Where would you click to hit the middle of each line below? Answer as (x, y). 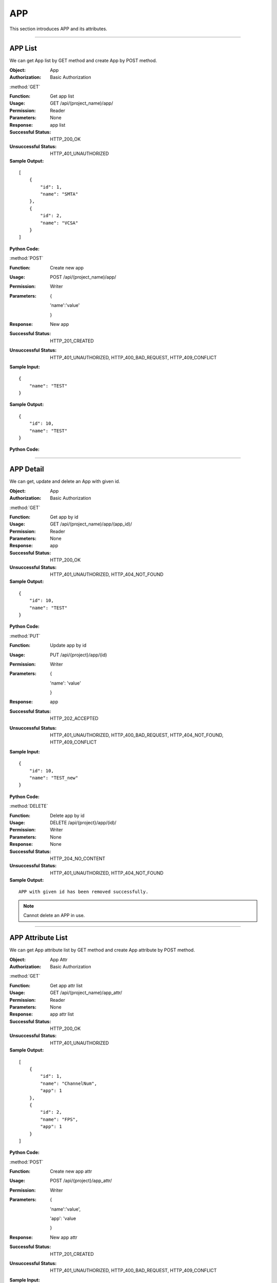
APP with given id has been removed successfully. (84, 892)
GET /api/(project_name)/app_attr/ (86, 993)
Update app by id (68, 645)
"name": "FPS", (59, 1119)
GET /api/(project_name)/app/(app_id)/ (91, 524)
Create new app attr (71, 1171)
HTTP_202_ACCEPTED (74, 718)
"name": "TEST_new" (54, 778)
